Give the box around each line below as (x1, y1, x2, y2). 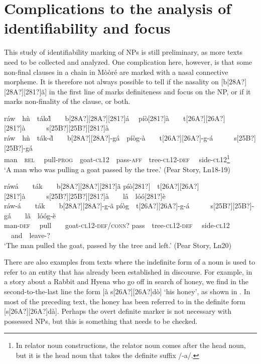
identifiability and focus (4, 18, 171, 38)
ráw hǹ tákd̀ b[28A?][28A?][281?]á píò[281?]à (4, 112, 170, 123)
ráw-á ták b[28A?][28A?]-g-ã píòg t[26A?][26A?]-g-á (4, 200, 190, 211)
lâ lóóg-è (25, 210, 56, 220)
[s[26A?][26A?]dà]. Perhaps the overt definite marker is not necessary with (4, 306, 232, 316)
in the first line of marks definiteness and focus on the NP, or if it (49, 86, 251, 96)
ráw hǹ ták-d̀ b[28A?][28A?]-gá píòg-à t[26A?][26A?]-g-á (4, 133, 213, 143)
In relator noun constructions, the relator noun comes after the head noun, (16, 340, 246, 350)
